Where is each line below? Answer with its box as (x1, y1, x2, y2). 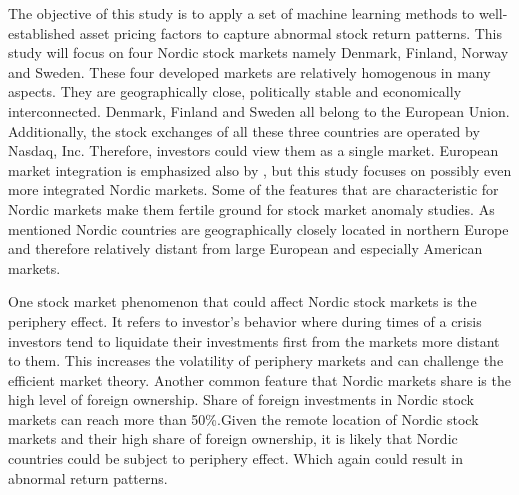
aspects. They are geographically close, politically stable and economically (8, 81, 462, 102)
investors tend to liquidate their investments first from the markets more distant (8, 330, 500, 351)
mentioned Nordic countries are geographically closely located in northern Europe (8, 218, 509, 239)
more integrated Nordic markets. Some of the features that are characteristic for (8, 179, 499, 200)
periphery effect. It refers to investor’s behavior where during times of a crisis (8, 310, 482, 331)
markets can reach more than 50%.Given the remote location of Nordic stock (8, 408, 479, 429)
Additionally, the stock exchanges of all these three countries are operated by (8, 120, 480, 141)
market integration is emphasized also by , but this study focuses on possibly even (8, 159, 512, 180)
